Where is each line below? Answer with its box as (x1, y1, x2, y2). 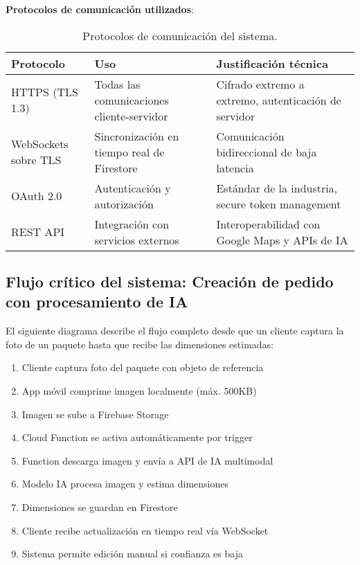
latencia (216, 159, 254, 176)
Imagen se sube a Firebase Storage (21, 406, 169, 421)
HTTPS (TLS (11, 84, 78, 100)
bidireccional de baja (216, 143, 317, 160)
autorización (94, 195, 154, 212)
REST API (11, 224, 65, 240)
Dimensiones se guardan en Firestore (21, 499, 178, 514)
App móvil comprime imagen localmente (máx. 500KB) (21, 383, 257, 397)
